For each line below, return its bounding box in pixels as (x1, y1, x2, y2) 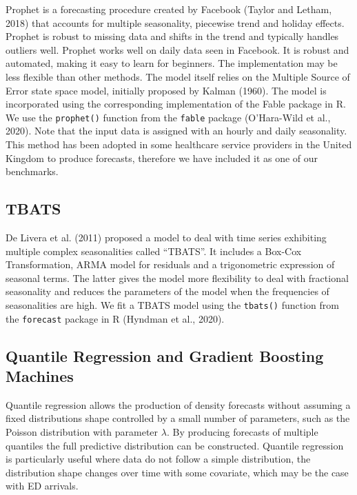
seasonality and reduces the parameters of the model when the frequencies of (6, 284, 329, 299)
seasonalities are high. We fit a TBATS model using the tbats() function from (6, 297, 339, 312)
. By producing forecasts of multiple (166, 425, 318, 439)
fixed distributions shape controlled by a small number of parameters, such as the (6, 411, 350, 425)
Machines (6, 365, 74, 387)
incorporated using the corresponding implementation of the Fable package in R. (6, 97, 346, 111)
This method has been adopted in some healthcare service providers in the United (6, 137, 352, 151)
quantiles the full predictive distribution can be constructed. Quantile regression (6, 438, 344, 452)
